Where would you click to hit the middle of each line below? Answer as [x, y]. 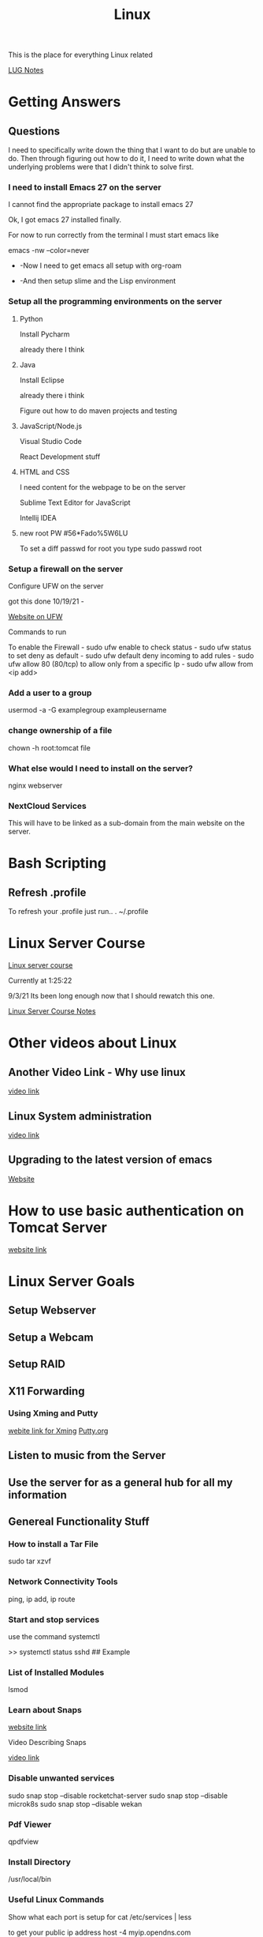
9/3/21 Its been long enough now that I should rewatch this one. [111, 996]
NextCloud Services [47, 806]
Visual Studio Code [51, 441]
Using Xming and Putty [53, 1413]
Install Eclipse [42, 380]
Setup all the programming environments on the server [115, 302]
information [37, 1495]
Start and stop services [54, 1619]
